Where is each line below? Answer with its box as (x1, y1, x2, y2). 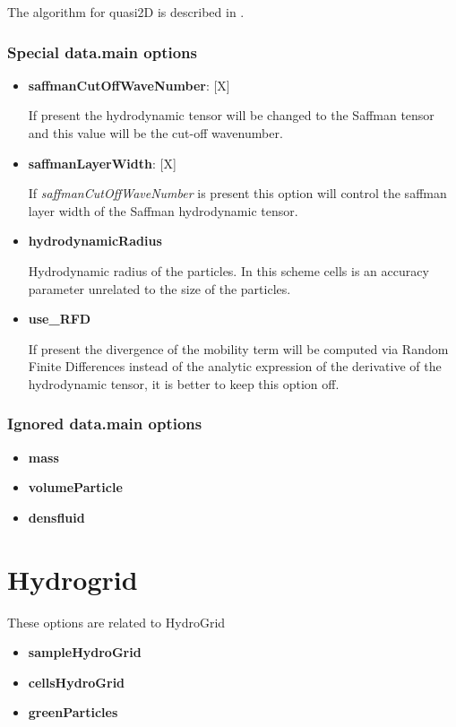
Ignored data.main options (7, 412, 202, 435)
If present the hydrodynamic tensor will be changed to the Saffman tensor (28, 106, 434, 125)
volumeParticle (28, 478, 123, 497)
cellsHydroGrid (28, 672, 125, 691)
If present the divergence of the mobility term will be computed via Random (28, 339, 449, 358)
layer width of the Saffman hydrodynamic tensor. (28, 201, 298, 220)
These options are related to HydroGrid (7, 612, 226, 631)
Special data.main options (7, 40, 197, 63)
